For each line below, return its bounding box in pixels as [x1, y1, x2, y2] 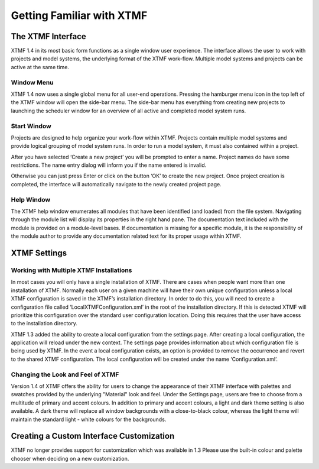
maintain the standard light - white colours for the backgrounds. [11, 416, 167, 423]
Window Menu [11, 78, 54, 86]
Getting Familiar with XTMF [11, 9, 148, 22]
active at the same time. [11, 63, 69, 70]
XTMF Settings [11, 248, 67, 258]
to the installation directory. [11, 320, 78, 327]
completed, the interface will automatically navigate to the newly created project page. [11, 180, 222, 187]
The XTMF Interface [11, 31, 87, 41]
